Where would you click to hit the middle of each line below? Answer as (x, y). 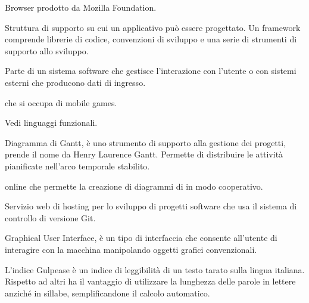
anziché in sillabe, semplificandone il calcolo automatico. (107, 293)
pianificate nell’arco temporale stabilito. (77, 166)
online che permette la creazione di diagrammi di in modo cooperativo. (134, 186)
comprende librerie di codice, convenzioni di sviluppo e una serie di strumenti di (151, 39)
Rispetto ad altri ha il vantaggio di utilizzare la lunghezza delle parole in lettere (150, 281)
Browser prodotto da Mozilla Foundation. (81, 7)
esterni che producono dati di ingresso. (75, 82)
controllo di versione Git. (50, 217)
